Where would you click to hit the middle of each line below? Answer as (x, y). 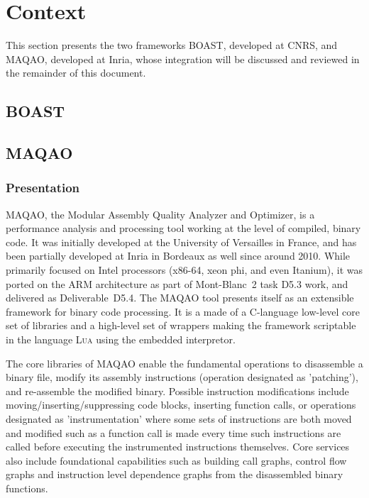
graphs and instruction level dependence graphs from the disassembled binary (175, 474)
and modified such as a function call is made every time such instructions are (174, 432)
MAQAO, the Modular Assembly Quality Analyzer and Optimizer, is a (160, 214)
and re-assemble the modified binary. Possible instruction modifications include (177, 391)
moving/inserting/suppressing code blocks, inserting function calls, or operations (181, 405)
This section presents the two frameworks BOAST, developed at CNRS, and (172, 45)
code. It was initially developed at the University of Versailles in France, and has (181, 242)
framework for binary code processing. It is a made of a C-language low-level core (183, 311)
